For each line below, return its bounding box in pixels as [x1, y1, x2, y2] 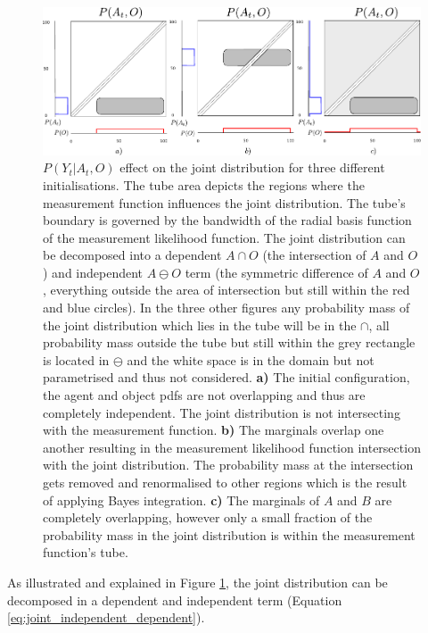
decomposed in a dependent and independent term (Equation [7, 590, 342, 609]
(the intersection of [262, 246, 366, 264]
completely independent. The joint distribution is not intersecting [43, 403, 400, 421]
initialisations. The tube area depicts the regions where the [43, 175, 365, 194]
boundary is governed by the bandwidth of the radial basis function [43, 211, 412, 229]
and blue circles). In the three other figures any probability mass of [43, 298, 410, 317]
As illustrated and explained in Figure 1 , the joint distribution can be [7, 572, 388, 591]
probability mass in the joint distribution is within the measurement [43, 525, 416, 544]
